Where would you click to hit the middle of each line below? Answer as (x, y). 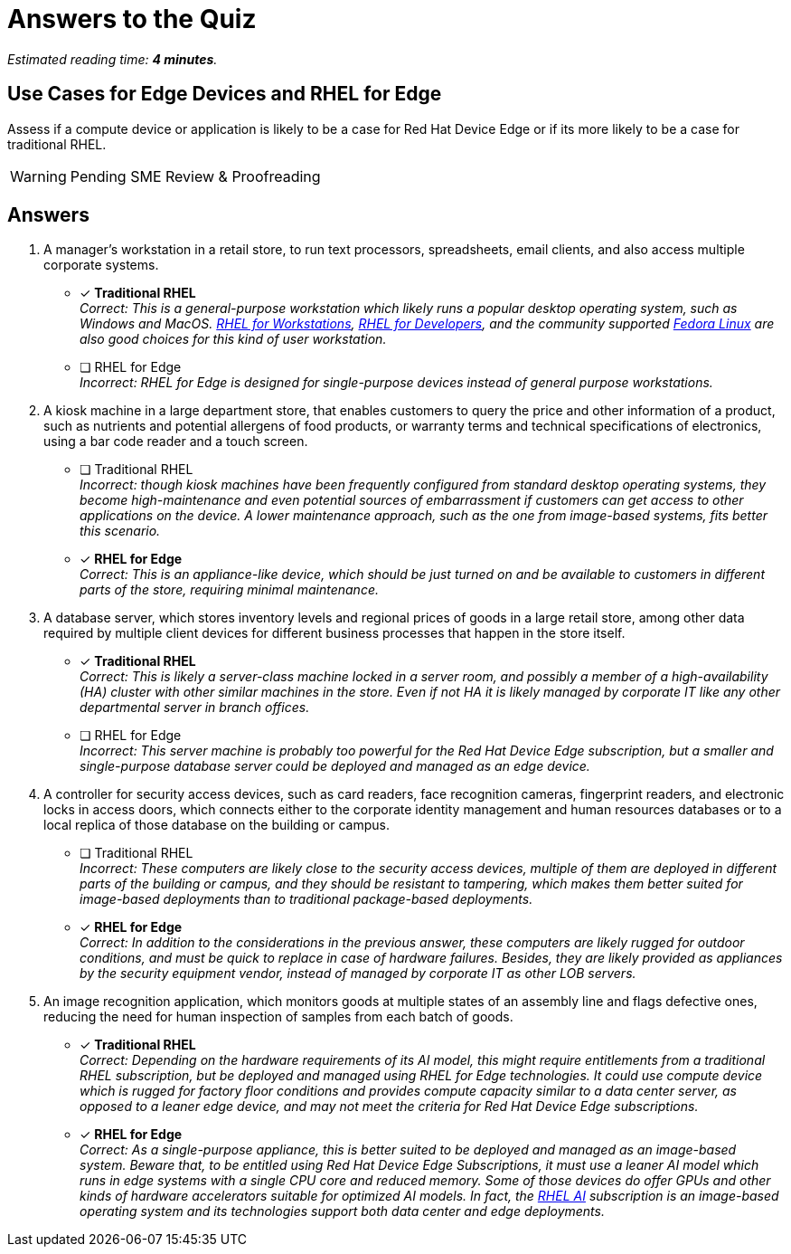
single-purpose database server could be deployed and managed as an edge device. (335, 766)
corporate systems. (101, 265)
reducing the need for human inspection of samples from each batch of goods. (278, 1017)
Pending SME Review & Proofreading (195, 176)
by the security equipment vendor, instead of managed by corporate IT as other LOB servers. (358, 974)
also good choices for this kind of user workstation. (233, 339)
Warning (38, 176)
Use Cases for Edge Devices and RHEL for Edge (225, 94)
